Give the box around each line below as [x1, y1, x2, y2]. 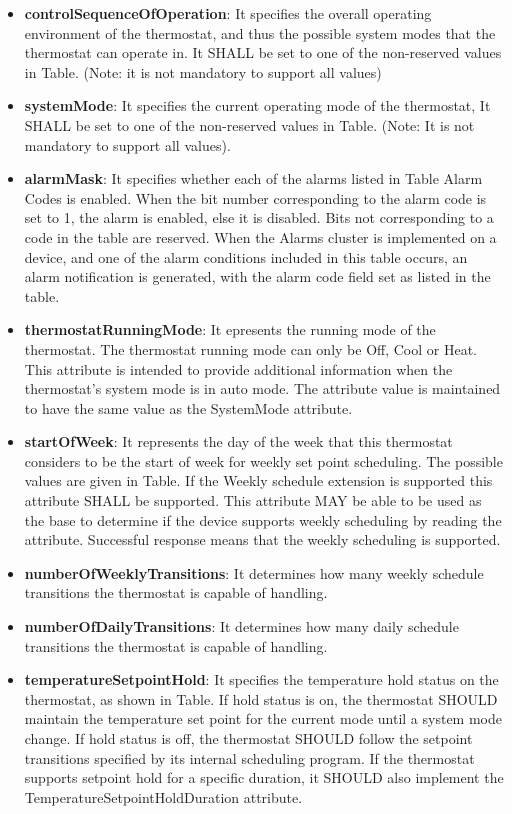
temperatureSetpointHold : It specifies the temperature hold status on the [24, 669, 499, 690]
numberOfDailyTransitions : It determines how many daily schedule [24, 616, 459, 637]
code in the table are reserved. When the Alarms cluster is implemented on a [24, 226, 497, 247]
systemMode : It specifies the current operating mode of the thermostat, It [24, 95, 491, 116]
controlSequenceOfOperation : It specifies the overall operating [24, 3, 432, 23]
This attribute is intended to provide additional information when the [24, 358, 453, 379]
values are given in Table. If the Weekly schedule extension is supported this [24, 470, 493, 491]
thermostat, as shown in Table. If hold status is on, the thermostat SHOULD [24, 688, 498, 709]
